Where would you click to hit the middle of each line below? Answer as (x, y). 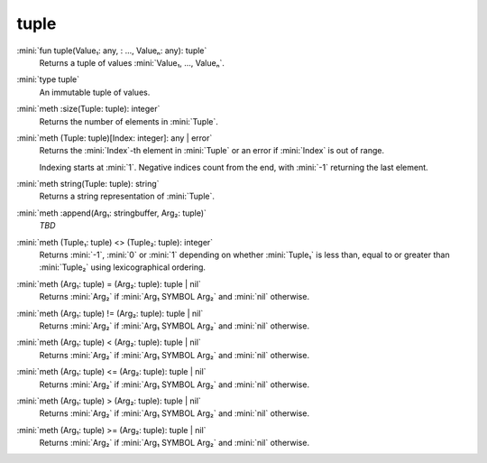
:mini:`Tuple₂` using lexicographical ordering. (123, 267)
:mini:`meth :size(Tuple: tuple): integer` (88, 109)
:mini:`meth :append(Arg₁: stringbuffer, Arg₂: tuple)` (112, 213)
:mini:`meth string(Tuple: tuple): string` (88, 184)
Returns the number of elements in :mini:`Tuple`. (129, 121)
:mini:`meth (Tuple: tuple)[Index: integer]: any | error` (115, 138)
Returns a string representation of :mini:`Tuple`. (127, 196)
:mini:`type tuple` (48, 79)
